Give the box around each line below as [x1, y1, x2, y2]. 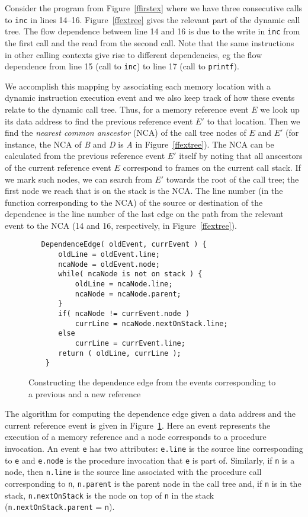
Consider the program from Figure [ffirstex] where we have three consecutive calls [5, 2, 303, 14]
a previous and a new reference [28, 387, 141, 400]
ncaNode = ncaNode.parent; [75, 289, 181, 298]
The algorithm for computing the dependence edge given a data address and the [5, 407, 296, 420]
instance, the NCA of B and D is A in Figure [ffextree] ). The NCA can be [5, 138, 274, 150]
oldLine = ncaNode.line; [75, 280, 173, 289]
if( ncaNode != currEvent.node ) [58, 309, 190, 318]
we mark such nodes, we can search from [5, 173, 152, 185]
